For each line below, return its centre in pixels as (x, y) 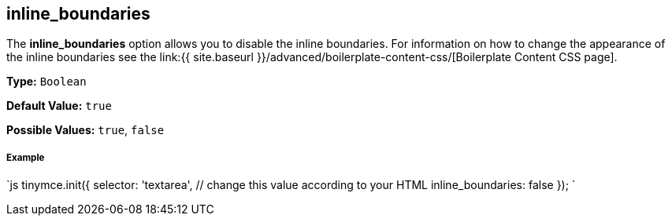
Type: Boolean (46, 82)
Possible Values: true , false (85, 130)
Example (26, 157)
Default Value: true (59, 106)
